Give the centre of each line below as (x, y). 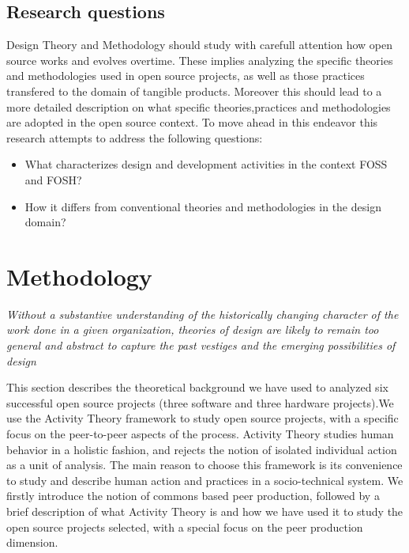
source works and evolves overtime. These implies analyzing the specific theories (200, 60)
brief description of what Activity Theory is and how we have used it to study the (205, 511)
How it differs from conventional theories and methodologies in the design (203, 206)
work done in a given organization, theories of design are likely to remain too (193, 330)
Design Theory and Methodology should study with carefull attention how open (200, 45)
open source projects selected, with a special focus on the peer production (185, 526)
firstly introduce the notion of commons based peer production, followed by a (193, 496)
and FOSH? (53, 179)
